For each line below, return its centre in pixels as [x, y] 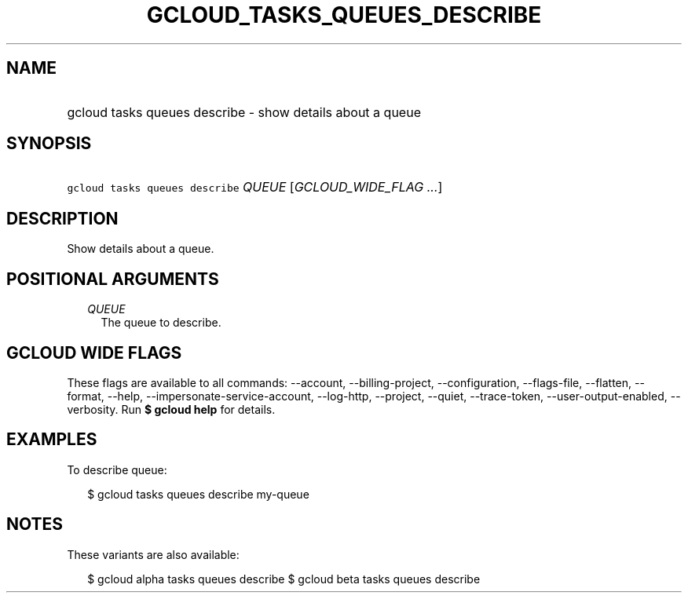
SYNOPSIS [49, 144]
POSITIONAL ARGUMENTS [113, 279]
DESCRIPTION [62, 218]
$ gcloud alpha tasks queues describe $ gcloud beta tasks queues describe [284, 579]
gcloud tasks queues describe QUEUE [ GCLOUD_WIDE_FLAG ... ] [255, 187]
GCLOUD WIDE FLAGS [94, 352]
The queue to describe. [161, 323]
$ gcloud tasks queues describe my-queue [198, 494]
